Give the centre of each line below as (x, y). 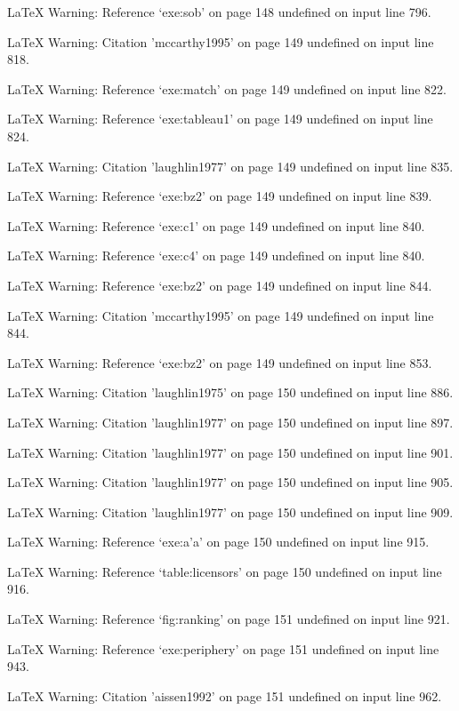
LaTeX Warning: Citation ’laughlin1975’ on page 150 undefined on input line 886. (230, 392)
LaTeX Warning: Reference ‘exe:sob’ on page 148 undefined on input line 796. (219, 12)
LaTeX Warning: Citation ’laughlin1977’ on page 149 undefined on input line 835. (230, 166)
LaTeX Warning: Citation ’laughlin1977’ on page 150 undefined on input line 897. (230, 422)
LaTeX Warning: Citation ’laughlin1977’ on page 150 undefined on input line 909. (230, 511)
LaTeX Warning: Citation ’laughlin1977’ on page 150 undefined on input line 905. (230, 482)
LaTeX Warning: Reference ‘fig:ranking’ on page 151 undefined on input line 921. (229, 619)
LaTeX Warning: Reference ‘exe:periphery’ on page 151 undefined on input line (223, 648)
